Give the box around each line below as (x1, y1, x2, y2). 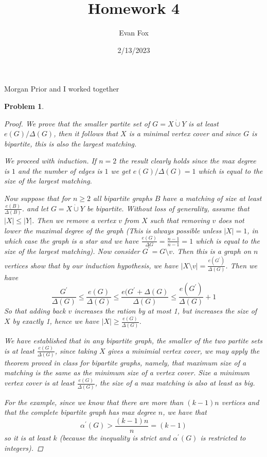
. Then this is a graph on (172, 245, 252, 256)
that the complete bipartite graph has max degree (4, 407, 156, 417)
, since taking (55, 345, 97, 356)
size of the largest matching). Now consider (4, 245, 140, 256)
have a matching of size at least (163, 193, 262, 204)
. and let (22, 203, 48, 213)
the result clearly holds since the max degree (119, 155, 256, 166)
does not (218, 215, 244, 226)
